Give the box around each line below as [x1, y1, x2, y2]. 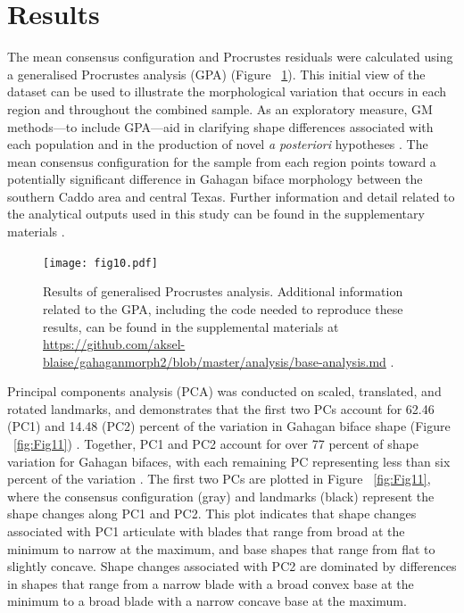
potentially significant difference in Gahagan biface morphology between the [7, 170, 423, 188]
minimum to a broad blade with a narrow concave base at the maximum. [7, 592, 407, 610]
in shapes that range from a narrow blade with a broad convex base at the [7, 574, 414, 592]
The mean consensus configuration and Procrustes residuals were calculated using [7, 47, 453, 66]
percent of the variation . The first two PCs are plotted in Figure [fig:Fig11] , [7, 469, 431, 488]
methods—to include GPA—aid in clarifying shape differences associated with [7, 117, 434, 136]
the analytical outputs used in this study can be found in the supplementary [7, 204, 425, 223]
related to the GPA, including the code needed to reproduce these [43, 299, 403, 318]
